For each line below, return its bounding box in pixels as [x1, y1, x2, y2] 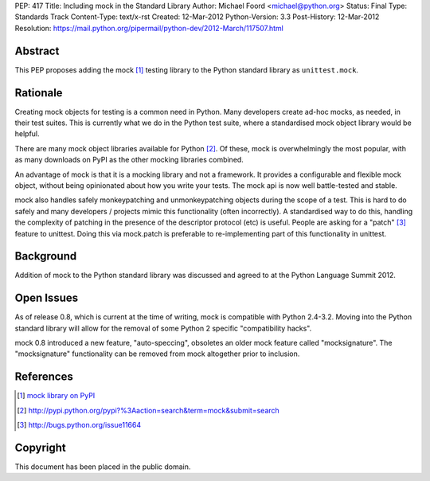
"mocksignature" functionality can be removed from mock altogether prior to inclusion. [14, 349, 300, 358]
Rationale [14, 86, 63, 100]
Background [14, 249, 77, 263]
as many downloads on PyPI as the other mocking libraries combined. [14, 155, 244, 165]
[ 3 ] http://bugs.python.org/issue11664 [17, 420, 142, 430]
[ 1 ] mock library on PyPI [17, 391, 96, 401]
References [14, 370, 73, 384]
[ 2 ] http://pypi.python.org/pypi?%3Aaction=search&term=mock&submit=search [17, 405, 280, 415]
